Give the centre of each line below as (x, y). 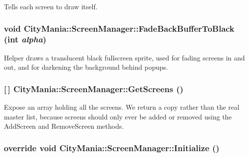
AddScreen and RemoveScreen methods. (64, 126)
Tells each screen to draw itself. (51, 6)
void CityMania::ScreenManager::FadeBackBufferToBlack (119, 28)
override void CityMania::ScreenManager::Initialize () (112, 147)
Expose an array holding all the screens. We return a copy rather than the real (122, 107)
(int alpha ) (25, 39)
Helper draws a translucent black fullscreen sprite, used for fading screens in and (124, 57)
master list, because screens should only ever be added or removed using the (118, 116)
